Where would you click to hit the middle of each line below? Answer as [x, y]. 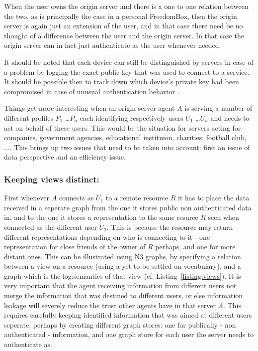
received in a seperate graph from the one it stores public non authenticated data [128, 207]
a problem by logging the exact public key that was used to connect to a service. [127, 72]
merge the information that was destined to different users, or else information [124, 295]
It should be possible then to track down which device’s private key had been [122, 82]
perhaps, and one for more [195, 247]
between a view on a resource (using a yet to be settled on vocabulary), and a [123, 266]
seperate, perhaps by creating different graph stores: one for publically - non [120, 324]
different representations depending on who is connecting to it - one [107, 237]
